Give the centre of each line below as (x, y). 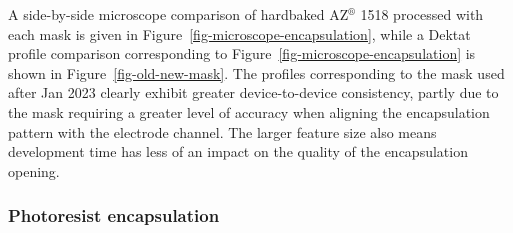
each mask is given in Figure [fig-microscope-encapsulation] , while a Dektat (239, 33)
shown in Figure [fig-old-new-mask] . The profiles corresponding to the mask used (256, 72)
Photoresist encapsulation (114, 215)
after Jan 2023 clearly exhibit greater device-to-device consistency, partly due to (253, 92)
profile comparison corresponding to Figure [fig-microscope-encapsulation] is (242, 53)
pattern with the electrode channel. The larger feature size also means (222, 131)
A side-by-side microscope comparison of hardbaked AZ (178, 14)
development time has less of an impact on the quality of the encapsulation (238, 151)
